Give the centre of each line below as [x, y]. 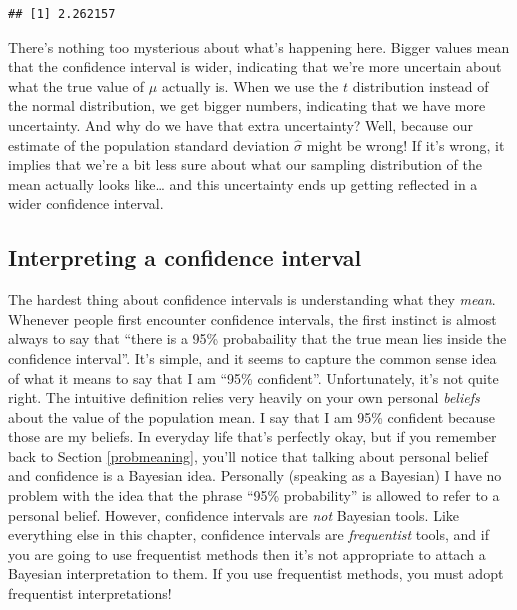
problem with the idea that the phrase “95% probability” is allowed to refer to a [254, 495]
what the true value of [76, 85]
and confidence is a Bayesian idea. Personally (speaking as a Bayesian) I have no [255, 475]
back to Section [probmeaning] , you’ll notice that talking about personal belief [248, 455]
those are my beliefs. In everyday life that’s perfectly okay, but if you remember [252, 436]
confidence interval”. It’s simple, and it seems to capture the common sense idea [252, 357]
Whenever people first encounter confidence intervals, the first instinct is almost [252, 318]
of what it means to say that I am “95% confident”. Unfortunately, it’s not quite [253, 377]
